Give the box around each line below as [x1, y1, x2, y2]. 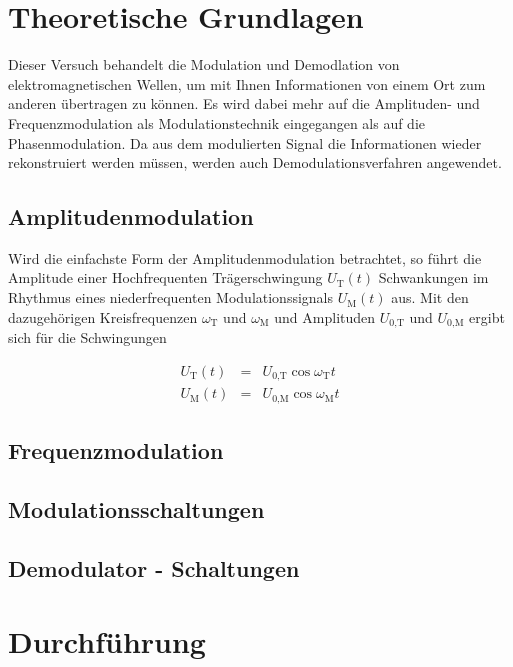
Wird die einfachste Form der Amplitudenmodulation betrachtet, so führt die [8, 247, 482, 268]
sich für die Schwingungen [8, 327, 167, 348]
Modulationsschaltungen [8, 493, 265, 524]
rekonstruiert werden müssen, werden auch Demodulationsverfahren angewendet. [8, 152, 502, 173]
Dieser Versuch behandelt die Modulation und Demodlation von [8, 54, 400, 75]
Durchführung [8, 621, 206, 662]
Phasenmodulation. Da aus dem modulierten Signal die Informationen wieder [8, 132, 482, 153]
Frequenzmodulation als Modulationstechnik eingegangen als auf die [8, 112, 426, 133]
